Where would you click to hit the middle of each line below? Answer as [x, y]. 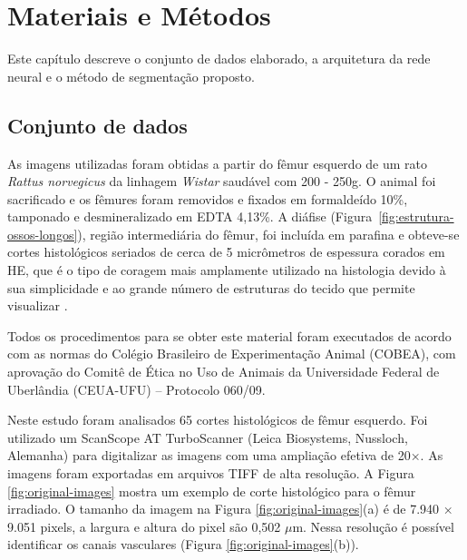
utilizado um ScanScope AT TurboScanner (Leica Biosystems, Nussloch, [208, 437]
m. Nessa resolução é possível [373, 526]
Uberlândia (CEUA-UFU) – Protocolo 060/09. [136, 389]
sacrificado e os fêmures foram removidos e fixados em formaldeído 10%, [208, 198]
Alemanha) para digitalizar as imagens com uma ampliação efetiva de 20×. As [225, 455]
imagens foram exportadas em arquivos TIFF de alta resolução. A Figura [211, 473]
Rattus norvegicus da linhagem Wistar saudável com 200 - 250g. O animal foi [222, 181]
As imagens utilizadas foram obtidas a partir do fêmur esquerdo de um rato [218, 163]
